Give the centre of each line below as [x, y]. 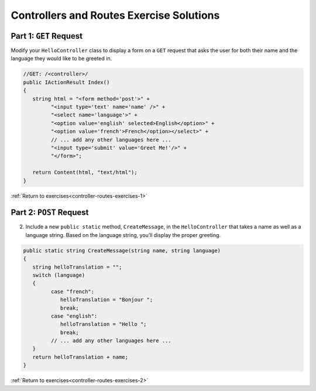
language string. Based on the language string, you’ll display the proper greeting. [123, 235]
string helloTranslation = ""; [77, 267]
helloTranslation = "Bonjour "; [107, 300]
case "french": [73, 291]
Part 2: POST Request [50, 213]
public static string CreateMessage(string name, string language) [122, 251]
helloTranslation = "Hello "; [103, 324]
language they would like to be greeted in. [61, 59]
